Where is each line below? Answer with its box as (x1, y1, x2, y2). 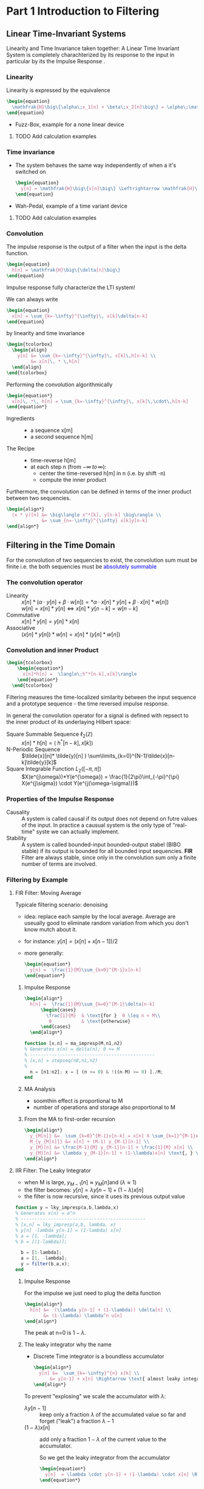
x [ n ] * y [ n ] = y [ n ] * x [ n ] (21, 617, 80, 625)
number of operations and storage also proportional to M (33, 1104, 176, 1111)
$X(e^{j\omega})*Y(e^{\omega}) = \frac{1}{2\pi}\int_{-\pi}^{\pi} (21, 773, 180, 780)
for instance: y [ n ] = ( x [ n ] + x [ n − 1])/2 (24, 938, 118, 945)
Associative (6, 624, 35, 631)
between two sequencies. (6, 495, 71, 502)
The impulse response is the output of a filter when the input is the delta (6, 243, 187, 250)
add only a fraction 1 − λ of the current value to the (39, 1435, 167, 1443)
